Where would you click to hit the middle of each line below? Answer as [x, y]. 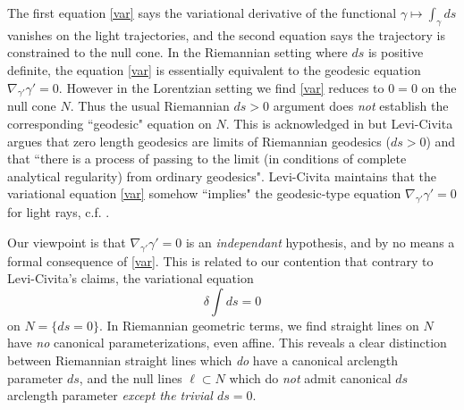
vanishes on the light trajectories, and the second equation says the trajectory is [226, 34]
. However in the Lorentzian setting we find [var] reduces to [221, 87]
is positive [396, 52]
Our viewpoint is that [67, 242]
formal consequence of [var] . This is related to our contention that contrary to [220, 260]
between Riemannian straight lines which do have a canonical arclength [203, 360]
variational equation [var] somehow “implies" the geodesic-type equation [204, 193]
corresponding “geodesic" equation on [110, 123]
